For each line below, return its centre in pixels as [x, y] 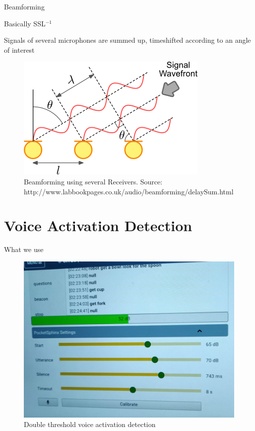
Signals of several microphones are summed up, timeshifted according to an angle [127, 40]
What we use [24, 249]
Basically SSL [25, 23]
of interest [19, 49]
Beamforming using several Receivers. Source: [93, 181]
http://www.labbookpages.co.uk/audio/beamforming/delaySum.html [129, 191]
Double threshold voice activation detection [90, 424]
